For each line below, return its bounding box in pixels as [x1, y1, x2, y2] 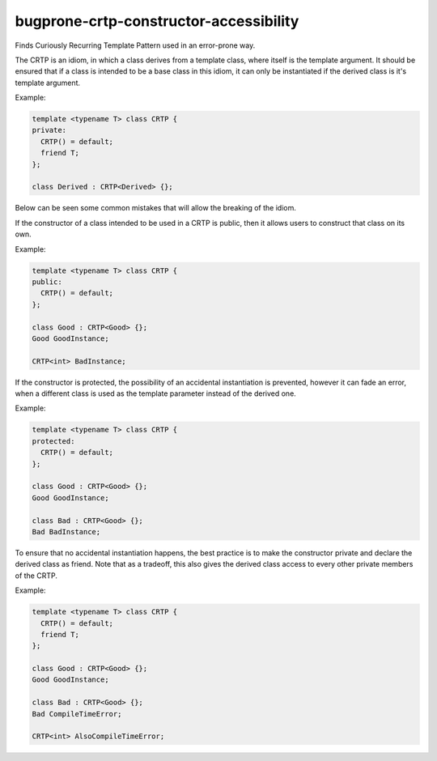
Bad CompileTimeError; [32, 709, 122, 718]
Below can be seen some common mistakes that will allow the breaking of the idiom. [15, 203, 297, 213]
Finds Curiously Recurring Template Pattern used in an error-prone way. [15, 40, 256, 50]
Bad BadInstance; [32, 527, 101, 536]
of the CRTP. [15, 571, 58, 580]
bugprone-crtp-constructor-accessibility [15, 12, 299, 30]
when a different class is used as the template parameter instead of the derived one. [15, 389, 297, 398]
